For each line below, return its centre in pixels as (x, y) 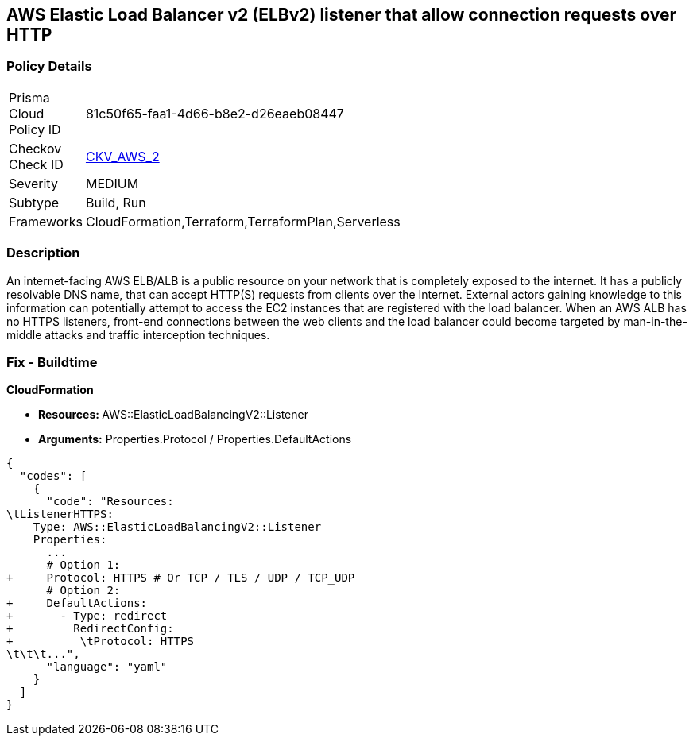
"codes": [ (53, 476)
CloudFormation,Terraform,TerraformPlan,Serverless (243, 221)
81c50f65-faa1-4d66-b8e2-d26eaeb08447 (215, 113)
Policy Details (49, 66)
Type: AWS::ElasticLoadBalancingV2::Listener (177, 527)
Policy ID (35, 129)
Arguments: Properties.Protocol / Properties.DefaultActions (195, 439)
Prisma (29, 97)
